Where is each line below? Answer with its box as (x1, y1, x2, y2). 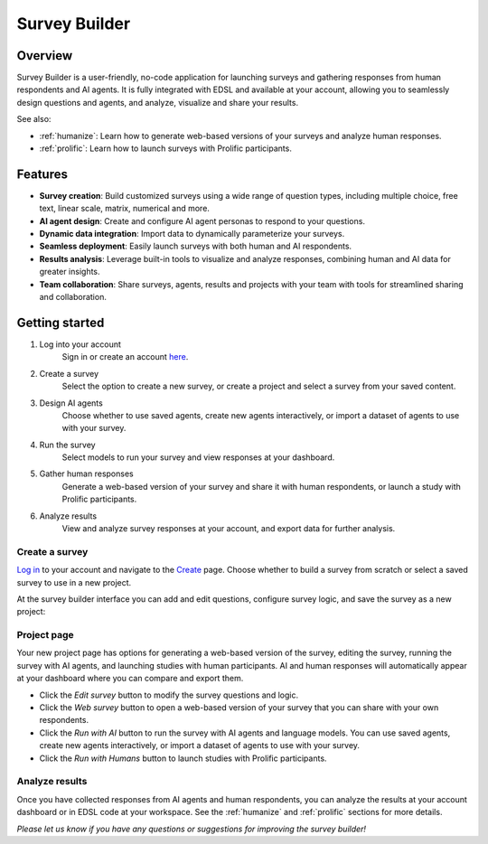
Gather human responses (39, 468, 135, 479)
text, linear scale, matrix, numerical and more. (39, 203, 210, 214)
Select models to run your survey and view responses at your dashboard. (61, 452, 335, 463)
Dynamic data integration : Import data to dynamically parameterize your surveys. (39, 229, 345, 239)
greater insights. (39, 267, 100, 277)
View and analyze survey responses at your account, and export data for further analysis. (61, 523, 396, 534)
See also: (16, 114, 52, 125)
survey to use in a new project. (16, 577, 132, 587)
